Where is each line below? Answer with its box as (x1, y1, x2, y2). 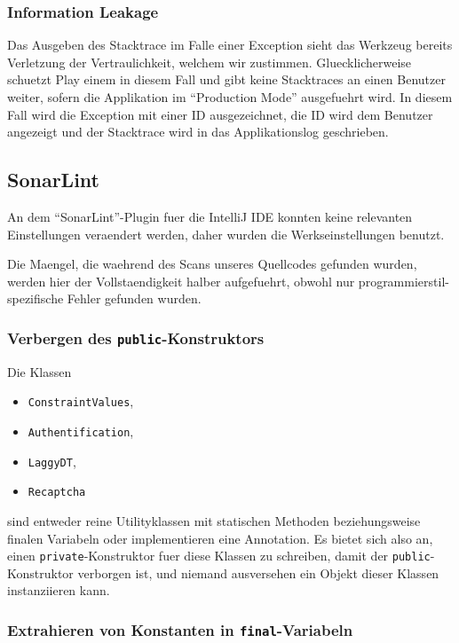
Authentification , (28, 421, 134, 440)
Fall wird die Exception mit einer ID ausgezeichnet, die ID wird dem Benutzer (7, 105, 433, 123)
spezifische (7, 289, 64, 308)
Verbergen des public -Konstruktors (7, 326, 265, 349)
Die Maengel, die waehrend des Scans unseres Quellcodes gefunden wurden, (7, 255, 417, 273)
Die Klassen (7, 362, 72, 380)
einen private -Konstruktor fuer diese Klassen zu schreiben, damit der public (7, 546, 431, 565)
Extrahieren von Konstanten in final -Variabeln (7, 618, 353, 640)
